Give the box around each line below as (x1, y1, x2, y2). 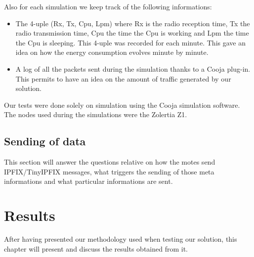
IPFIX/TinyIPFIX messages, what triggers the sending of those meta (4, 166, 214, 176)
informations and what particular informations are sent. (4, 176, 173, 186)
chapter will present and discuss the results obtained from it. (4, 243, 188, 254)
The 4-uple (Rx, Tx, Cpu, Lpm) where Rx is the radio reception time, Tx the (15, 18, 250, 28)
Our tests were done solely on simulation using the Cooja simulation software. (4, 99, 240, 110)
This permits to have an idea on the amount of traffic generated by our (15, 73, 231, 84)
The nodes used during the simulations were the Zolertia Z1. (4, 109, 187, 120)
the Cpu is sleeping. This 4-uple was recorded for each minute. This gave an (15, 37, 246, 47)
